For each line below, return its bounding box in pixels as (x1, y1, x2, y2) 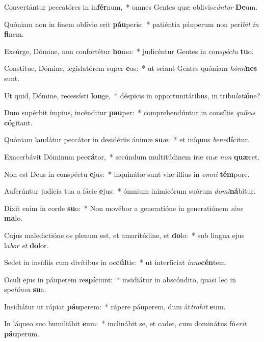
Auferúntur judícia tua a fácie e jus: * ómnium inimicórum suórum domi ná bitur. (4, 186, 256, 196)
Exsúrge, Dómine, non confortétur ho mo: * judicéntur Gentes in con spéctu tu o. (4, 45, 254, 56)
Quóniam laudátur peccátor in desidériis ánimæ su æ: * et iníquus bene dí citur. (4, 134, 250, 145)
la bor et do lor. (4, 240, 49, 250)
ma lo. (4, 213, 23, 223)
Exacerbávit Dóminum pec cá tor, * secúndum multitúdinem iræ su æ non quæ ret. (4, 151, 260, 162)
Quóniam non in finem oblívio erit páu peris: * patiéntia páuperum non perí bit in (4, 18, 259, 29)
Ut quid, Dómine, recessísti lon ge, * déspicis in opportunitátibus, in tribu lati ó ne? (4, 90, 260, 100)
